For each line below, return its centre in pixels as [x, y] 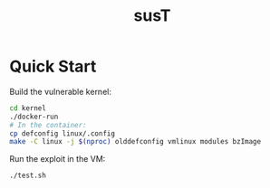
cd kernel [28, 108]
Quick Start [53, 66]
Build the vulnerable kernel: [60, 91]
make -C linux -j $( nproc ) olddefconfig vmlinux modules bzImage [135, 142]
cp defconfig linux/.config [63, 133]
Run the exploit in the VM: [58, 159]
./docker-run [34, 117]
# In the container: [48, 125]
